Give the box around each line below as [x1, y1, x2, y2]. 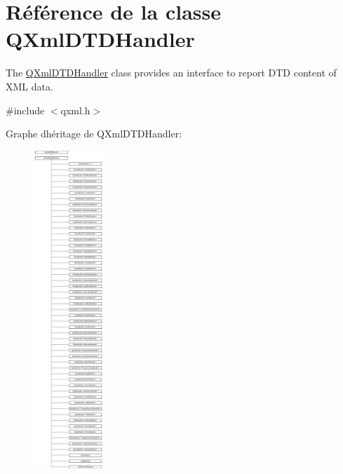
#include [6, 102, 45, 117]
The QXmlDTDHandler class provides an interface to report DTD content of [6, 65, 337, 80]
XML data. [6, 79, 53, 93]
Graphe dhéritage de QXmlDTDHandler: [6, 126, 182, 141]
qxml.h [60, 102, 90, 117]
